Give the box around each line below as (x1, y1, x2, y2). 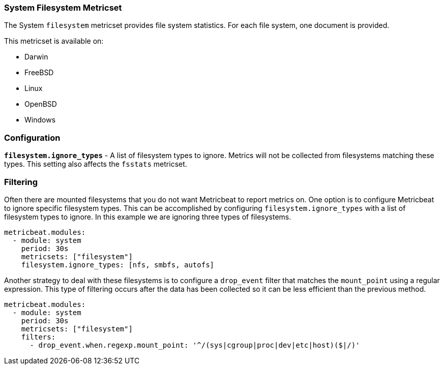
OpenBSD (24, 100, 57, 109)
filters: (21, 332, 56, 341)
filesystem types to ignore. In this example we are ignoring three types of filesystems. (4, 212, 291, 221)
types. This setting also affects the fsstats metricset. (4, 160, 187, 169)
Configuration (4, 132, 61, 143)
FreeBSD (24, 68, 54, 77)
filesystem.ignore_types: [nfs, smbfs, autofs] (21, 260, 215, 269)
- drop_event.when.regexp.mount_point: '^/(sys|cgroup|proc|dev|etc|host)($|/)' (29, 341, 360, 349)
